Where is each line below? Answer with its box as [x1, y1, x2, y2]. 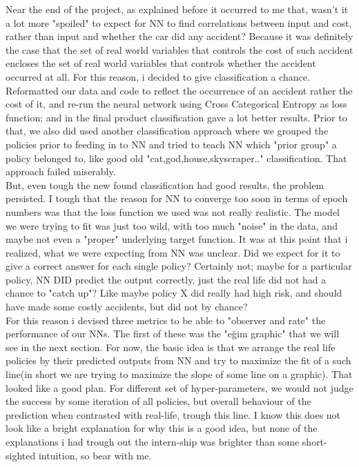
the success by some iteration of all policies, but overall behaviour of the [6, 394, 311, 408]
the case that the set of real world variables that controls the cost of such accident [6, 42, 353, 57]
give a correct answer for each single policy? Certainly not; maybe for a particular [6, 259, 352, 273]
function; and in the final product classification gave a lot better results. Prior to [6, 110, 347, 124]
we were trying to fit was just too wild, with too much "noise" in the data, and [6, 218, 338, 232]
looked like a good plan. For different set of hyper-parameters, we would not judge [6, 380, 353, 395]
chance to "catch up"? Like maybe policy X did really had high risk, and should [6, 286, 342, 300]
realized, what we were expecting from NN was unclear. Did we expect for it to [6, 245, 340, 259]
